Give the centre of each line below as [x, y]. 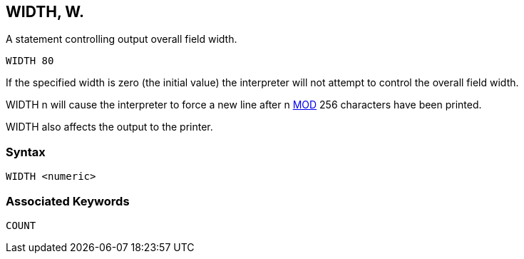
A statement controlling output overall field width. [122, 39]
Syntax [26, 152]
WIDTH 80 [30, 61]
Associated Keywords [68, 201]
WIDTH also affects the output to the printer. [109, 127]
